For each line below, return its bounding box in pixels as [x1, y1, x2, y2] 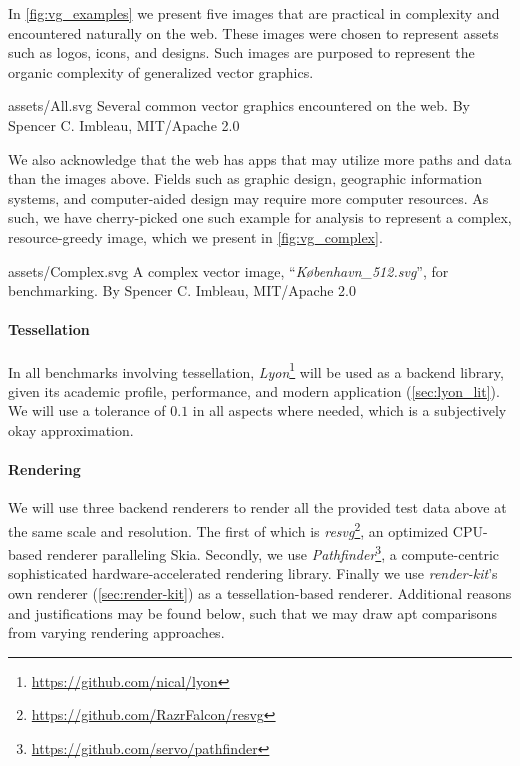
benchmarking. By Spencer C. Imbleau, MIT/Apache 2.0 [8, 280, 356, 301]
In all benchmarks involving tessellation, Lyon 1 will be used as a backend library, [8, 358, 504, 382]
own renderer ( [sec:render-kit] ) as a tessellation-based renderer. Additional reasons [8, 583, 512, 604]
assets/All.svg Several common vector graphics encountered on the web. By [8, 95, 470, 116]
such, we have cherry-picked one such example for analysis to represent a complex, [8, 207, 512, 228]
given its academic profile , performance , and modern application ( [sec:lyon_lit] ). [8, 380, 500, 401]
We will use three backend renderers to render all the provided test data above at [8, 497, 507, 518]
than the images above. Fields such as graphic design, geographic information [8, 168, 482, 189]
